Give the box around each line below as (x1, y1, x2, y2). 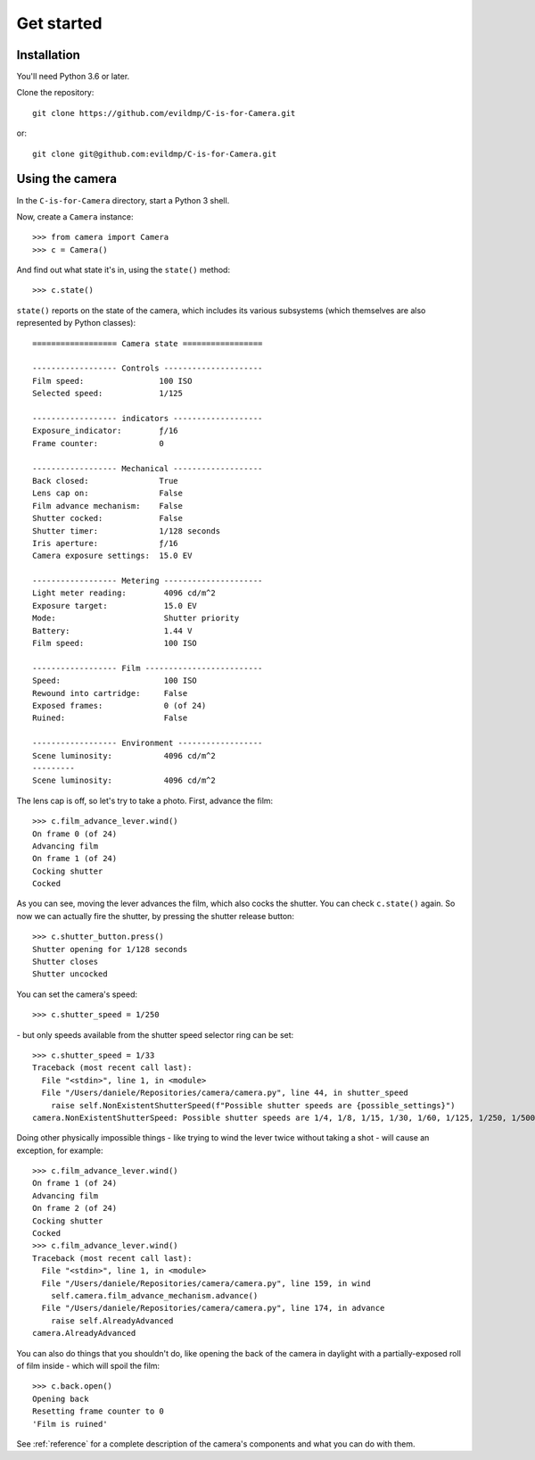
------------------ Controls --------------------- (32, 363, 263, 374)
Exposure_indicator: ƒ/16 (32, 426, 178, 436)
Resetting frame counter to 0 (32, 1406, 165, 1416)
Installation (16, 47, 80, 62)
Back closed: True (32, 476, 178, 485)
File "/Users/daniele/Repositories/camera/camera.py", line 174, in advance (41, 1303, 385, 1314)
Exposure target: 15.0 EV (32, 601, 198, 610)
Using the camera (16, 171, 118, 187)
